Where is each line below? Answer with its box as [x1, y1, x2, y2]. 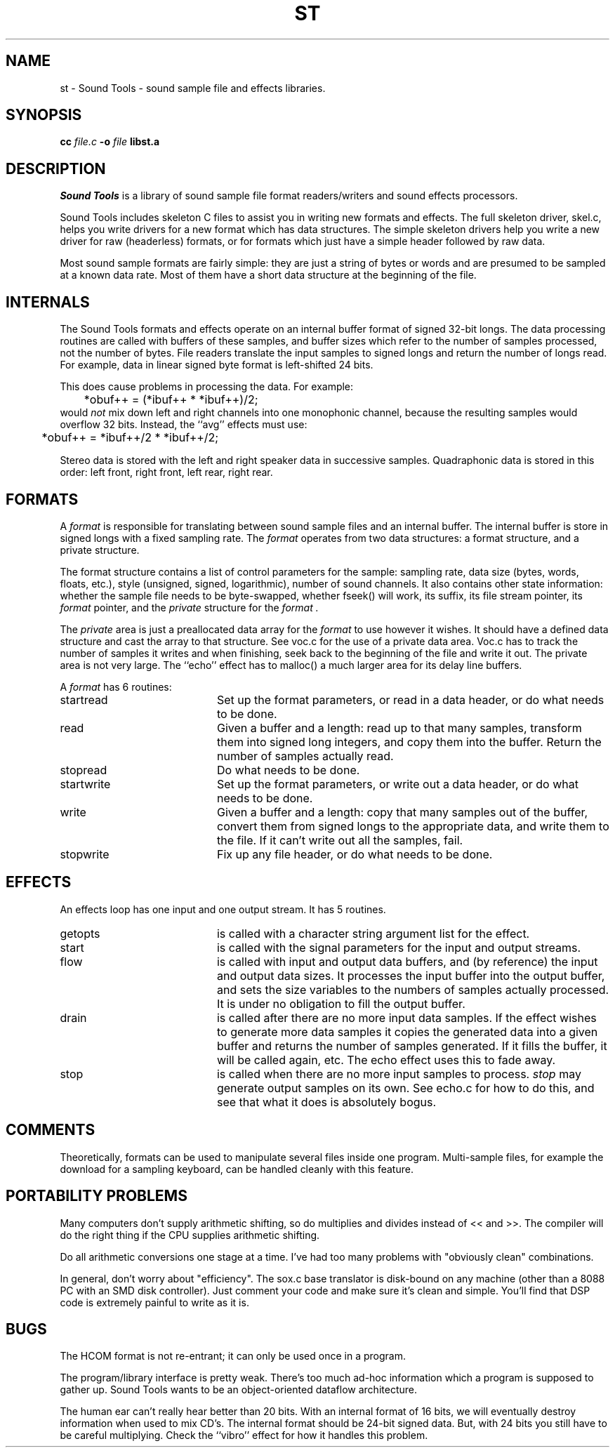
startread [60, 692, 108, 707]
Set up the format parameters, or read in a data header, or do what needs [216, 692, 604, 707]
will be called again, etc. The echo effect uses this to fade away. [216, 1052, 556, 1067]
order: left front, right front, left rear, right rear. [60, 466, 273, 479]
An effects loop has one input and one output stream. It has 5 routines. [60, 903, 386, 915]
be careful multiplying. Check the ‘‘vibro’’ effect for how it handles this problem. [60, 1429, 428, 1442]
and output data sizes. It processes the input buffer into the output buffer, [216, 968, 605, 983]
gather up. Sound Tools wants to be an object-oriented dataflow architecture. [60, 1384, 417, 1396]
